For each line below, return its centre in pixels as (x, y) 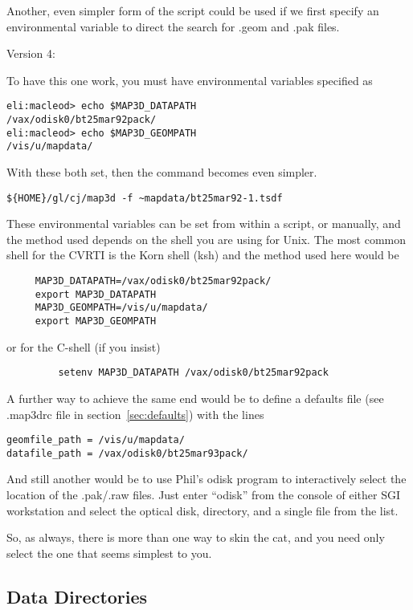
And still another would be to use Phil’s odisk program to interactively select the (206, 479)
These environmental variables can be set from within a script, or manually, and (204, 224)
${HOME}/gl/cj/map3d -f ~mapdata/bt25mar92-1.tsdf (145, 198)
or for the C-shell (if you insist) (84, 346)
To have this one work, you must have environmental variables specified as (190, 80)
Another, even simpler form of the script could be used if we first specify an (193, 10)
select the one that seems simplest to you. (109, 553)
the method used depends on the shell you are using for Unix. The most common (206, 239)
